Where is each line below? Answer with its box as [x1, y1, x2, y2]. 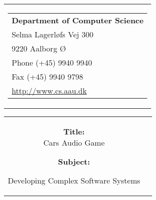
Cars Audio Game [43, 137, 105, 148]
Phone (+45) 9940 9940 [12, 57, 92, 68]
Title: [63, 126, 85, 137]
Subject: [58, 156, 90, 167]
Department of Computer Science [12, 15, 144, 26]
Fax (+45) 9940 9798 [12, 71, 83, 82]
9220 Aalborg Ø [12, 43, 66, 54]
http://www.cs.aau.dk [12, 85, 87, 96]
